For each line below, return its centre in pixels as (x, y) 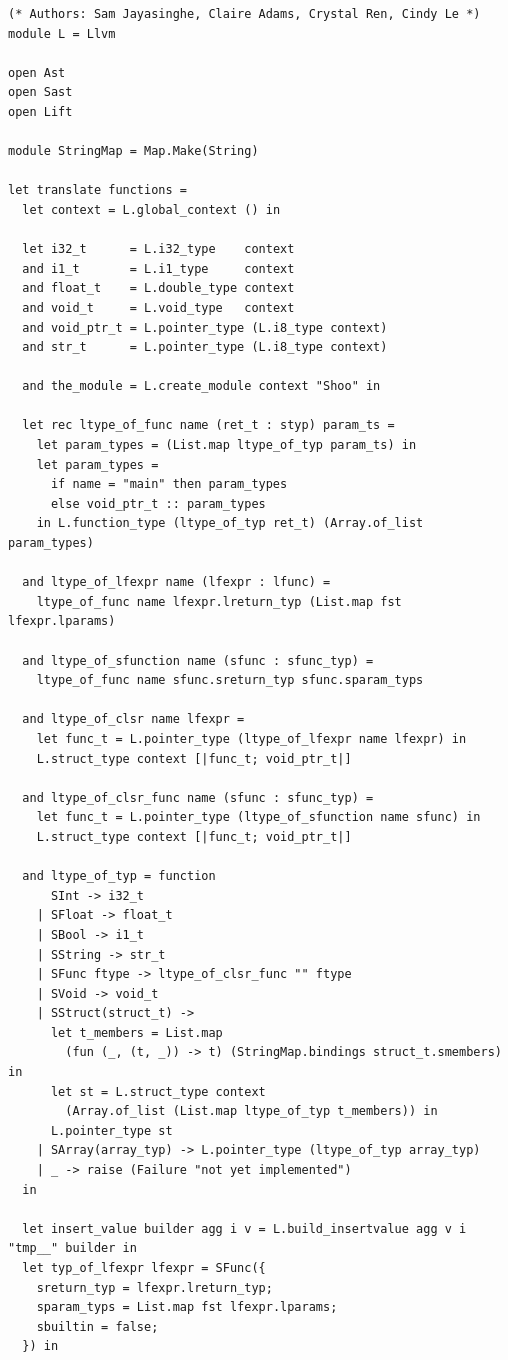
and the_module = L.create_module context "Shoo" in (201, 386)
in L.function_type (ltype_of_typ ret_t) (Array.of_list (230, 523)
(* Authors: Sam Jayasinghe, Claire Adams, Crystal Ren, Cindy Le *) (244, 14)
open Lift (40, 111)
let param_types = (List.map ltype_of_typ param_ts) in (226, 445)
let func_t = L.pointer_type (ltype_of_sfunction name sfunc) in (258, 817)
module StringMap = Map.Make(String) (133, 151)
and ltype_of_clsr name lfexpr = (133, 719)
